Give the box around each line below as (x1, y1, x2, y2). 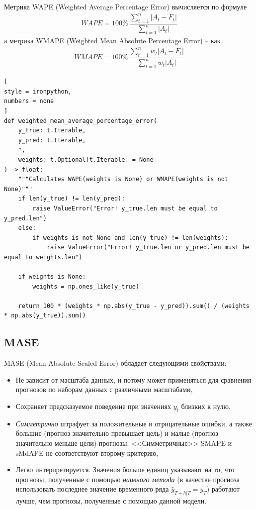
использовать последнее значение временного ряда (15, 484, 169, 494)
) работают (206, 484, 240, 494)
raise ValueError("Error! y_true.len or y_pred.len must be (46, 244, 250, 251)
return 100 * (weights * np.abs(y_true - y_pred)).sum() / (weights (18, 302, 250, 309)
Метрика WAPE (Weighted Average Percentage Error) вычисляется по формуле (4, 1, 247, 11)
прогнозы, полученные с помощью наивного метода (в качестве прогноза (15, 474, 240, 484)
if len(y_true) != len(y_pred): (18, 195, 125, 203)
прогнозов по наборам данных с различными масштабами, (15, 384, 193, 395)
